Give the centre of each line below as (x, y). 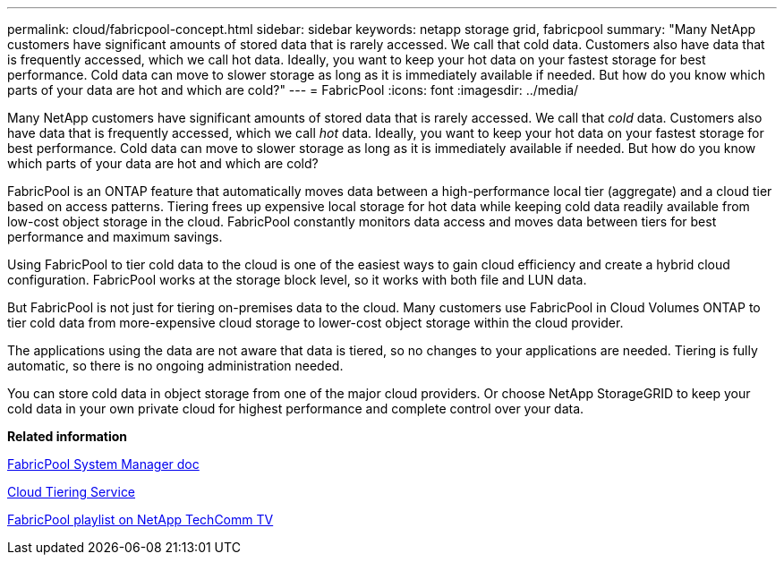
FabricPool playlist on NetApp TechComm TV (141, 519)
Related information (68, 436)
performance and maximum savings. (115, 237)
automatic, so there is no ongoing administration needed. (175, 366)
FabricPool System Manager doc (103, 464)
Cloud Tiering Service (72, 492)
